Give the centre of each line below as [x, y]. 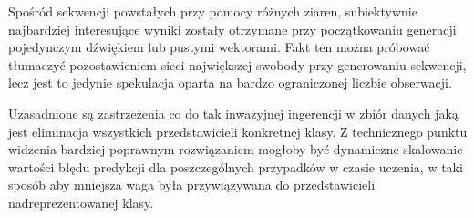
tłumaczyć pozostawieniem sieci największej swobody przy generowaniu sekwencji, [237, 64]
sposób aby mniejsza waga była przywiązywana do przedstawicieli [192, 185]
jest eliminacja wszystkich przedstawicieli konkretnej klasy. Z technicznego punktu [238, 131]
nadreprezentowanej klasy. [81, 202]
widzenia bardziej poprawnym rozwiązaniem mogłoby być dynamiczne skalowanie [236, 149]
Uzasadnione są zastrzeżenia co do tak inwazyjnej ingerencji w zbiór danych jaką [233, 113]
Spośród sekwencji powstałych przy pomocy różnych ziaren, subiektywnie [213, 11]
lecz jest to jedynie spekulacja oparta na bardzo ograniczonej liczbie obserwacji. [230, 83]
